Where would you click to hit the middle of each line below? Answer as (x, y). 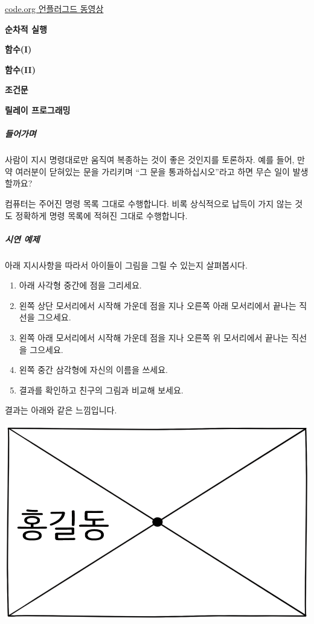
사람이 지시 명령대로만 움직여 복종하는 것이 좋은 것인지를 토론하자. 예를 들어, (150, 160)
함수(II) (20, 69)
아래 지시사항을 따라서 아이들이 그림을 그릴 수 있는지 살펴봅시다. (126, 265)
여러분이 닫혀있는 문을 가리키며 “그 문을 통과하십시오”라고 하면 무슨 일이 (152, 171)
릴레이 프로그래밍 (38, 110)
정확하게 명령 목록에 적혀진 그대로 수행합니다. (101, 215)
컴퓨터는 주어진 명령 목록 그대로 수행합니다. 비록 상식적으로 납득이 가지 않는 (149, 203)
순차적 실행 (26, 29)
